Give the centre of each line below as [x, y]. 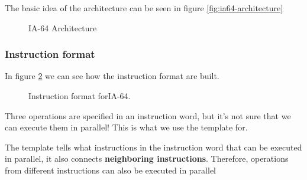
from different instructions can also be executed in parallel [110, 170]
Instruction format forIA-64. [80, 96]
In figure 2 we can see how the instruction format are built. [112, 76]
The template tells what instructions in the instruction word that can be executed [153, 147]
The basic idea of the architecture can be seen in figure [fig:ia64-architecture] [144, 8]
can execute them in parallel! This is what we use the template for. [126, 127]
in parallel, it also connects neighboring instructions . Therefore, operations [147, 158]
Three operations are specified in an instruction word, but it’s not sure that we [148, 115]
